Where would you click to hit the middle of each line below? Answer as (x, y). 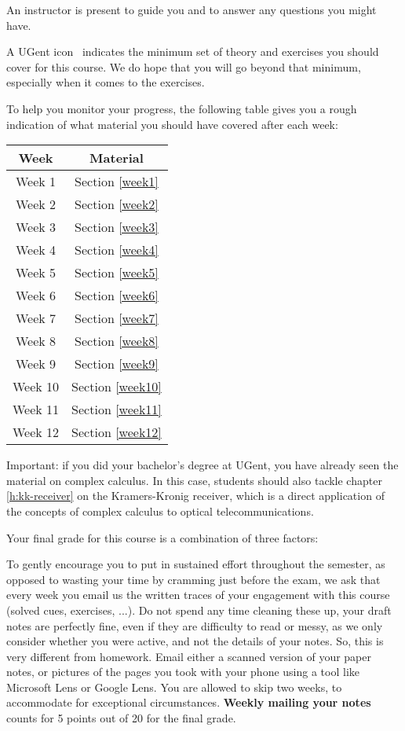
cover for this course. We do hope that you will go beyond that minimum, (184, 66)
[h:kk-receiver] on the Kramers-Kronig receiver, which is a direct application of (195, 496)
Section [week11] (117, 410)
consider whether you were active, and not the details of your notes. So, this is (195, 641)
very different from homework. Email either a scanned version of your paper (189, 656)
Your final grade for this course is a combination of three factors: (162, 537)
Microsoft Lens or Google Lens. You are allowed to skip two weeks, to (174, 687)
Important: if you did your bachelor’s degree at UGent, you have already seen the (202, 465)
